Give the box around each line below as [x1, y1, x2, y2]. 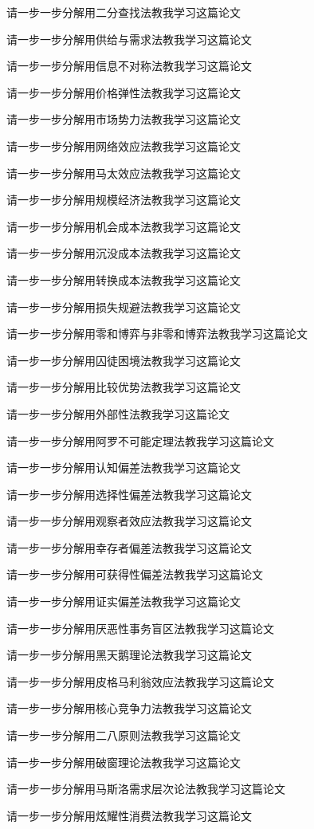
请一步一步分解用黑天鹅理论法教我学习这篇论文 [6, 646, 252, 663]
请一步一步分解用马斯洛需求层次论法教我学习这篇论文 [6, 780, 285, 797]
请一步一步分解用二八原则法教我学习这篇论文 [6, 727, 241, 744]
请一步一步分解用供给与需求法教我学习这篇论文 [6, 30, 252, 47]
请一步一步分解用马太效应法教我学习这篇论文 [6, 164, 241, 181]
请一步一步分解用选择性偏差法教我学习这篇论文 [6, 485, 252, 502]
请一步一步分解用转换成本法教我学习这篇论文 [6, 271, 241, 288]
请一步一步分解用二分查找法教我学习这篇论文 [6, 4, 241, 20]
